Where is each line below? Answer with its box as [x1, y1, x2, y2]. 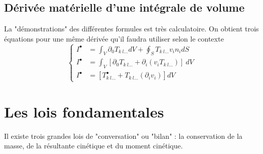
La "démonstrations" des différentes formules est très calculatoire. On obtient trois [4, 23, 259, 34]
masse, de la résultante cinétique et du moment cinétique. [4, 140, 183, 151]
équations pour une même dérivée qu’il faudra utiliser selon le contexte [4, 33, 224, 44]
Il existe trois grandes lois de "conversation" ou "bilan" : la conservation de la [4, 130, 243, 141]
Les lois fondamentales [4, 101, 164, 122]
